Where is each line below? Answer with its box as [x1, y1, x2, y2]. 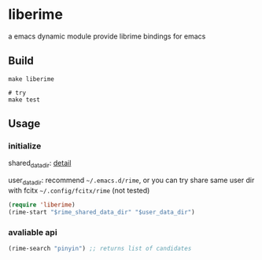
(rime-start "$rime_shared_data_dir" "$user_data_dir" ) [8, 208, 195, 216]
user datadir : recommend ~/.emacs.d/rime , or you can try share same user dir [8, 175, 255, 187]
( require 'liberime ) [8, 201, 76, 209]
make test [8, 96, 41, 104]
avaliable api [8, 226, 57, 237]
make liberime [8, 75, 55, 83]
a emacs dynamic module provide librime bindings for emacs [8, 31, 206, 41]
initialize [8, 141, 42, 152]
